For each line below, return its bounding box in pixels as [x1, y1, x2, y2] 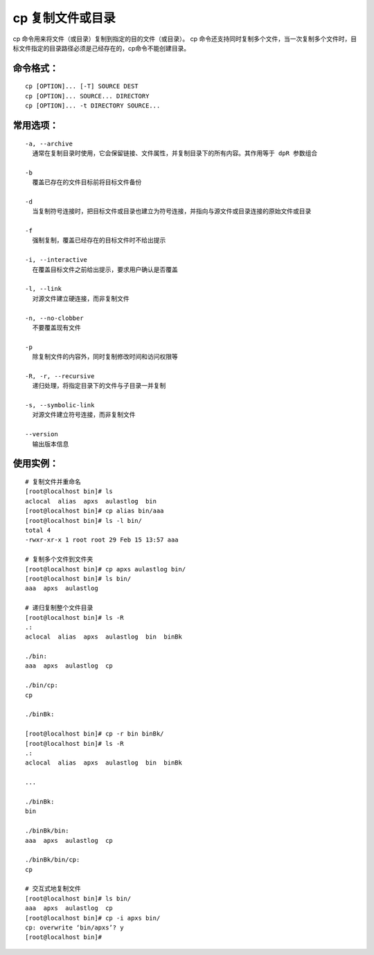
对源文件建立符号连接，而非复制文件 [32, 411, 136, 419]
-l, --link [25, 285, 62, 293]
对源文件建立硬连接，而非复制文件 [32, 294, 130, 303]
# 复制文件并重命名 [25, 478, 81, 486]
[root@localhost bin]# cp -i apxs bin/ [25, 914, 161, 922]
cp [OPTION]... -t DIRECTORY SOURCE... [25, 102, 161, 110]
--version [25, 430, 58, 438]
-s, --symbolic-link [25, 402, 95, 409]
